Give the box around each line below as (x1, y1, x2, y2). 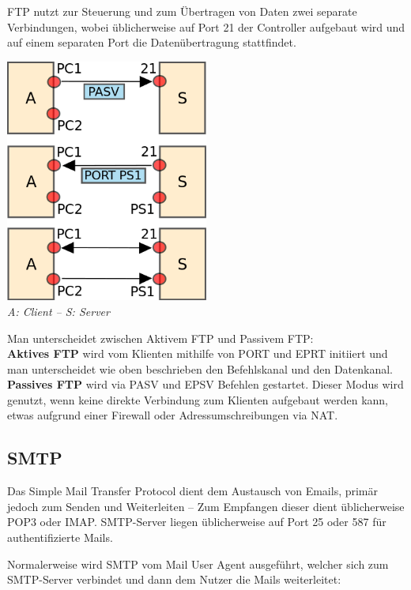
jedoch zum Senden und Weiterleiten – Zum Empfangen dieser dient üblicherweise (7, 498, 405, 514)
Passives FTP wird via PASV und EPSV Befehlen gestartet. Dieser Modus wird (7, 376, 404, 393)
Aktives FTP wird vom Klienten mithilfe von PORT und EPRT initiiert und (7, 345, 388, 362)
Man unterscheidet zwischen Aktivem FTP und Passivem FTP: (7, 329, 314, 346)
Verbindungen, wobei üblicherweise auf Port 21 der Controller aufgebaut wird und (7, 18, 405, 35)
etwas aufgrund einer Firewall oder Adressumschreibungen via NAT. (7, 407, 338, 423)
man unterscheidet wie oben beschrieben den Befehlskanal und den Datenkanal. (7, 360, 393, 377)
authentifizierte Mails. (7, 529, 113, 546)
